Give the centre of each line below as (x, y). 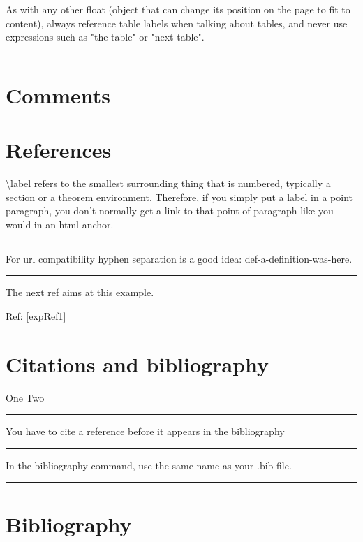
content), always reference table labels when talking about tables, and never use (177, 23)
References (59, 150)
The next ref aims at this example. (80, 292)
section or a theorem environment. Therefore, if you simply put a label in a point (179, 197)
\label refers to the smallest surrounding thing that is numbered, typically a (168, 183)
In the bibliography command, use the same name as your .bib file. (149, 465)
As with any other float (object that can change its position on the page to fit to (178, 9)
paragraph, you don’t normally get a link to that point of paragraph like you (170, 211)
